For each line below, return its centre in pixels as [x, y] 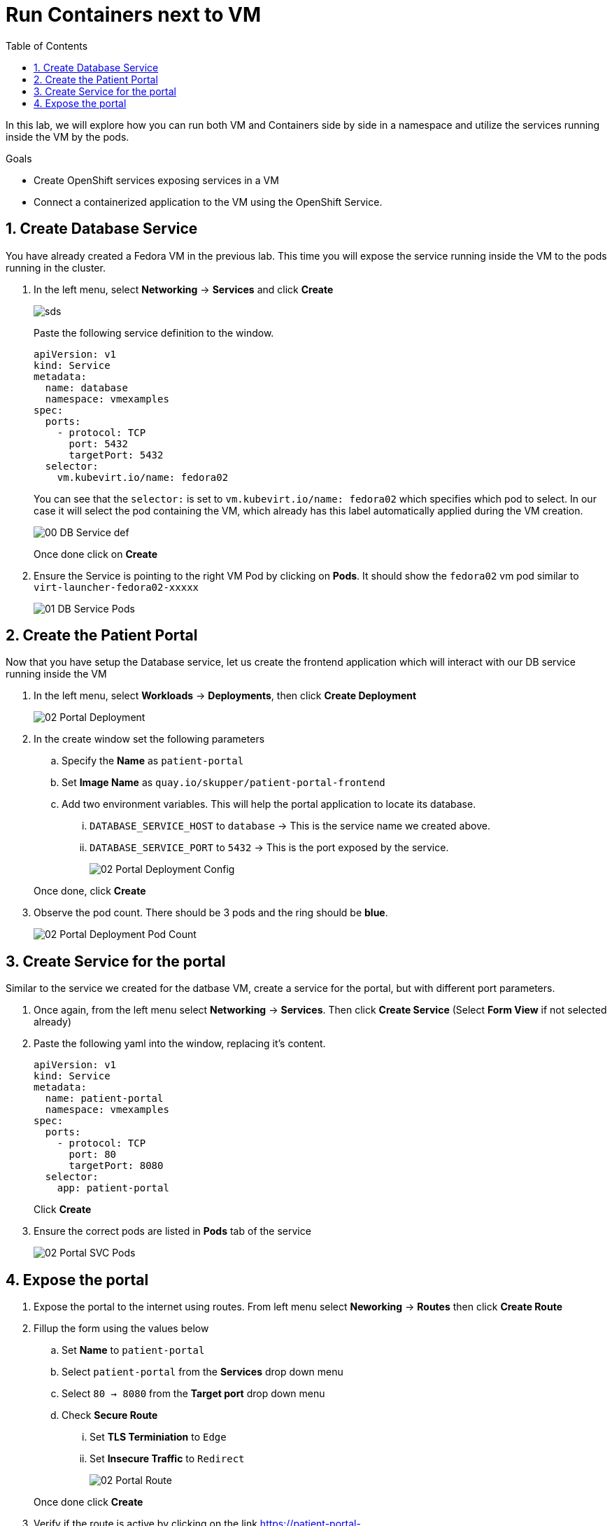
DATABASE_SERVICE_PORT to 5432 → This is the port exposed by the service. [269, 848]
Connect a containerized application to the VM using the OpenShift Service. [208, 202]
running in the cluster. [56, 267]
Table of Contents [47, 45]
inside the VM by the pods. [67, 136]
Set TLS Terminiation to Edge [158, 1437]
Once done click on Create [96, 554]
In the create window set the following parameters [149, 739]
